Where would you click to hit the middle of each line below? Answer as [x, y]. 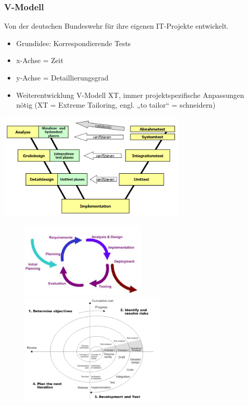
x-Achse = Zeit [40, 60]
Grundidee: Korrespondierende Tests [74, 43]
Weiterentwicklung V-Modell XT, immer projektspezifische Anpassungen [130, 95]
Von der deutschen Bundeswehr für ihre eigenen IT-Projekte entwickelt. [117, 26]
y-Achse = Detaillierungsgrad [62, 77]
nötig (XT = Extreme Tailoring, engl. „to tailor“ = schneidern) [116, 105]
